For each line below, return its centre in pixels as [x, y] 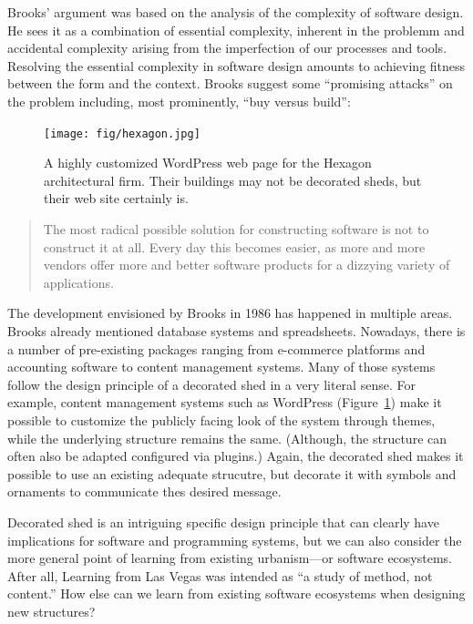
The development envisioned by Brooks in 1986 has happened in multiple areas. [230, 313]
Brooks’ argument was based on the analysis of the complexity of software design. [236, 12]
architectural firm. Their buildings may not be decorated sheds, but [233, 180]
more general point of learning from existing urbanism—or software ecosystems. [230, 558]
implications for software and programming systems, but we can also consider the [235, 540]
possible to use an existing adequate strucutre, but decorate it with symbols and [232, 473]
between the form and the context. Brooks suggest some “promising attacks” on [230, 83]
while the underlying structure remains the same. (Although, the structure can [227, 438]
